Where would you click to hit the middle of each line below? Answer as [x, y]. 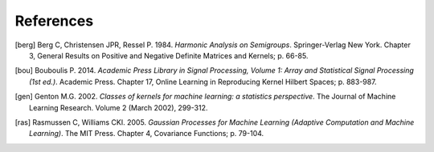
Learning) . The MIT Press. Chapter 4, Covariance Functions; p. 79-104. [147, 134]
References [54, 21]
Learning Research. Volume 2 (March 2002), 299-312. [119, 107]
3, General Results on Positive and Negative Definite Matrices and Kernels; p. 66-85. [169, 55]
